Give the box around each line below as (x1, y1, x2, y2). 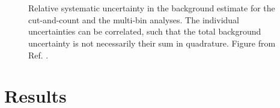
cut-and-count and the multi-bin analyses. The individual (28, 13, 239, 26)
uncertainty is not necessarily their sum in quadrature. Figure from (28, 36, 276, 49)
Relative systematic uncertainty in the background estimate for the (28, 2, 275, 14)
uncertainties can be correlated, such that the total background (28, 25, 261, 38)
